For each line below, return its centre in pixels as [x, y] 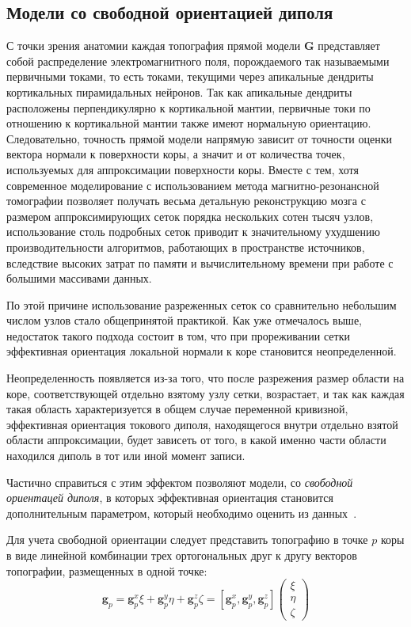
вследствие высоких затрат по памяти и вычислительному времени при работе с [200, 262]
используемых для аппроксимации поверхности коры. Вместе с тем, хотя [183, 169]
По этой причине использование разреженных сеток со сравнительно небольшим [202, 304]
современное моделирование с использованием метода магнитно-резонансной [193, 185]
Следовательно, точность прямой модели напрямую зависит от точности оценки [200, 138]
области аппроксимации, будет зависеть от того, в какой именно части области [196, 440]
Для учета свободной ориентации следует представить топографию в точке [187, 540]
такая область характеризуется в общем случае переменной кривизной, [177, 409]
